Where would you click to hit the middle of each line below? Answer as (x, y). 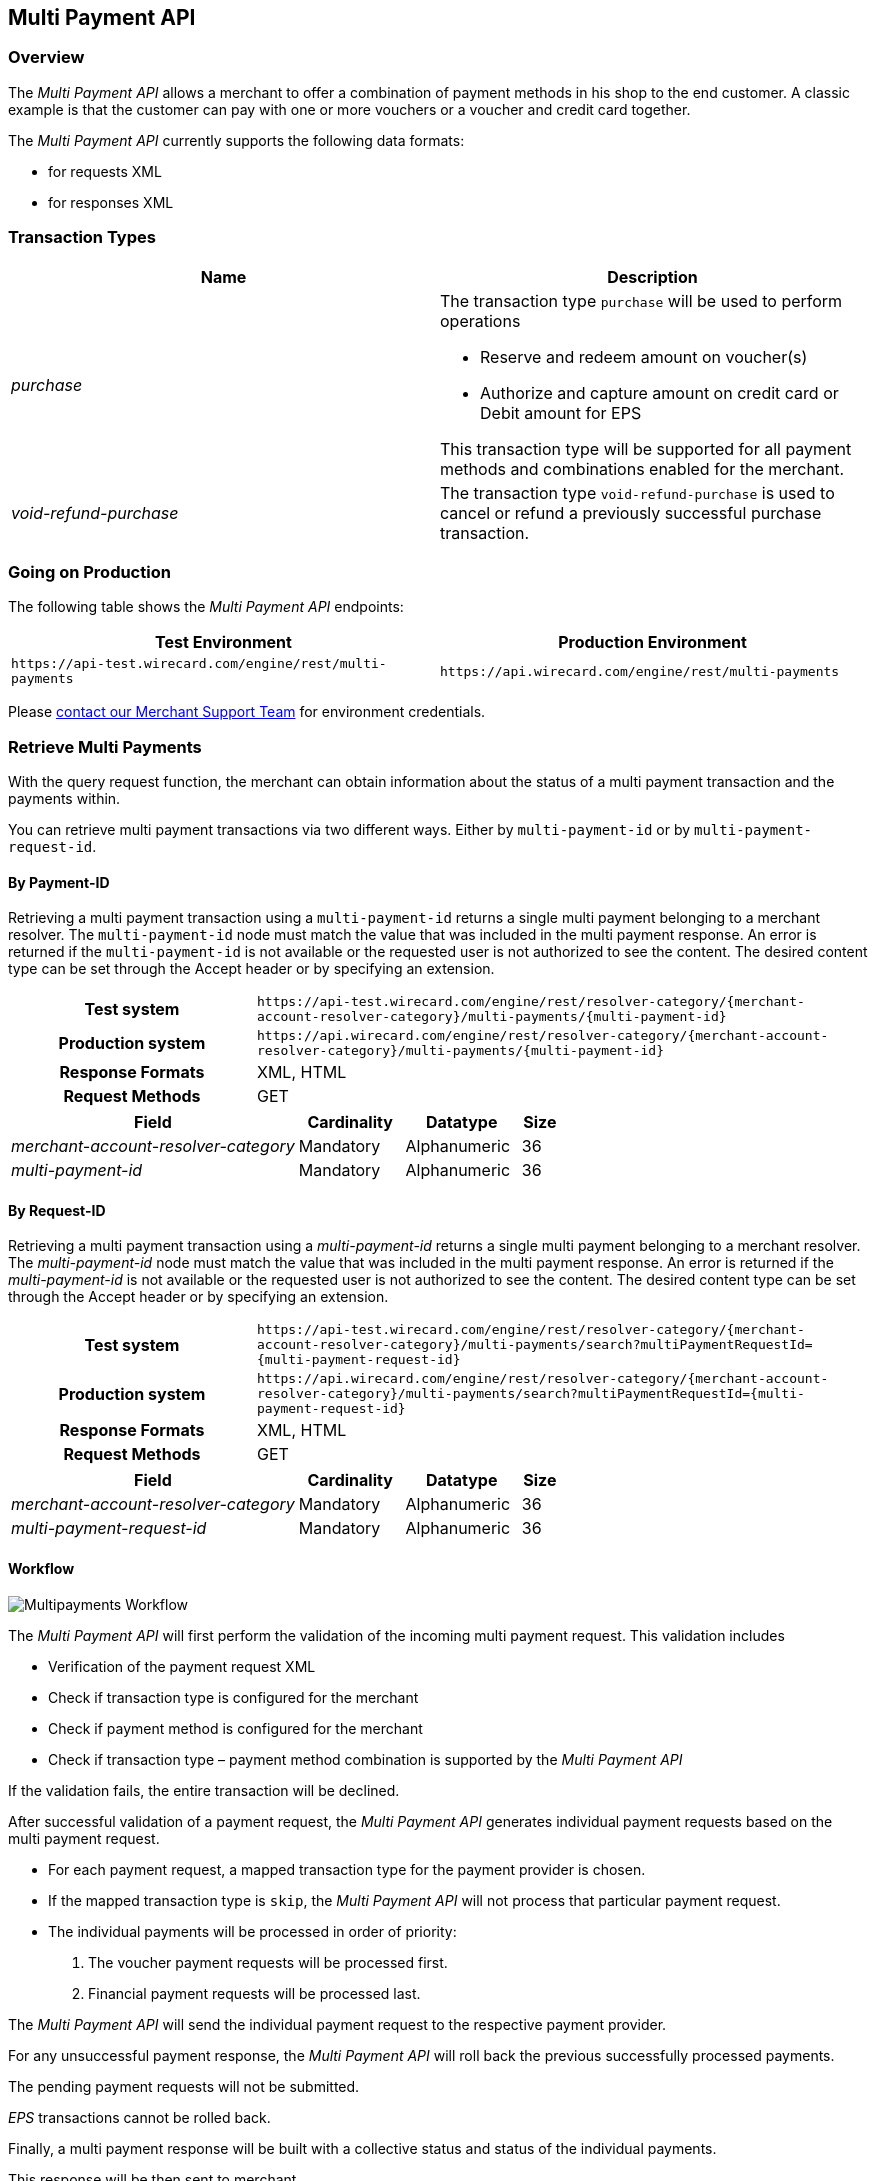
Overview (46, 57)
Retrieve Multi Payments (105, 746)
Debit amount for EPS (561, 412)
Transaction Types (82, 237)
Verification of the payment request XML (182, 1666)
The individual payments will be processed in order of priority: (252, 1931)
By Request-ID (57, 1210)
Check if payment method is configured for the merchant (235, 1728)
